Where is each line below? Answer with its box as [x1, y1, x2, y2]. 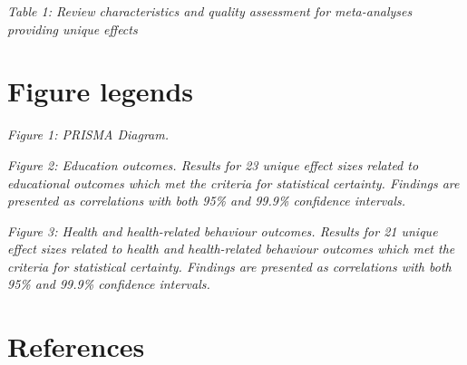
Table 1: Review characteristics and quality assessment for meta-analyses [7, 2, 413, 20]
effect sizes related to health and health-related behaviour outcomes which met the [7, 239, 455, 258]
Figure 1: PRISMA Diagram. [7, 125, 170, 144]
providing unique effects [7, 19, 138, 38]
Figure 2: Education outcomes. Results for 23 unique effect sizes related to [7, 155, 419, 174]
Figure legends [7, 72, 193, 110]
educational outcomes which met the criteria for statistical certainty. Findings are [7, 173, 460, 192]
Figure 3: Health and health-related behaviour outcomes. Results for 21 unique [7, 221, 438, 240]
